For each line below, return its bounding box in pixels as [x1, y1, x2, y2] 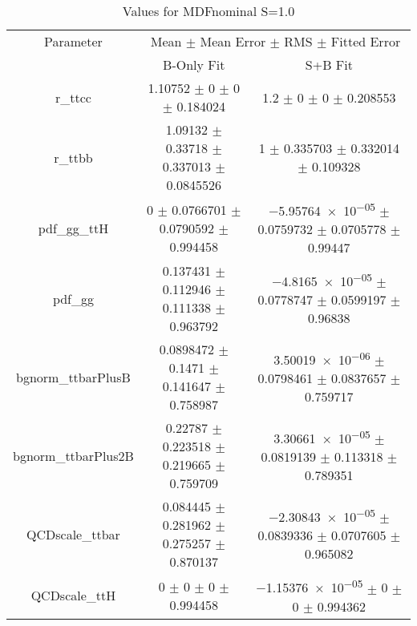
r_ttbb [54, 147, 93, 167]
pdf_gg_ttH [38, 218, 109, 237]
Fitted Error [330, 32, 401, 50]
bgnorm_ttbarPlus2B [13, 446, 134, 465]
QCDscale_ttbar [26, 524, 120, 543]
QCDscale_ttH [30, 586, 116, 605]
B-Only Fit [163, 55, 225, 74]
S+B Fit [305, 55, 353, 74]
